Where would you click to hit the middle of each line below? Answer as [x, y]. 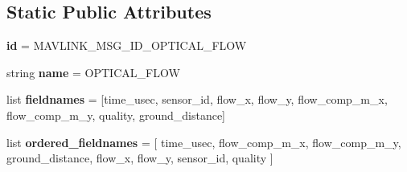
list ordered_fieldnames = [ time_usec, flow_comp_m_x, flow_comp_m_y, [204, 142]
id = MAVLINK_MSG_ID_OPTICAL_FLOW [127, 45]
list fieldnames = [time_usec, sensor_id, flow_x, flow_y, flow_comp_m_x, [197, 99]
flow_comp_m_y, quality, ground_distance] [116, 115]
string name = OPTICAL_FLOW [93, 72]
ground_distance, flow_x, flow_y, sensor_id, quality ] [140, 158]
